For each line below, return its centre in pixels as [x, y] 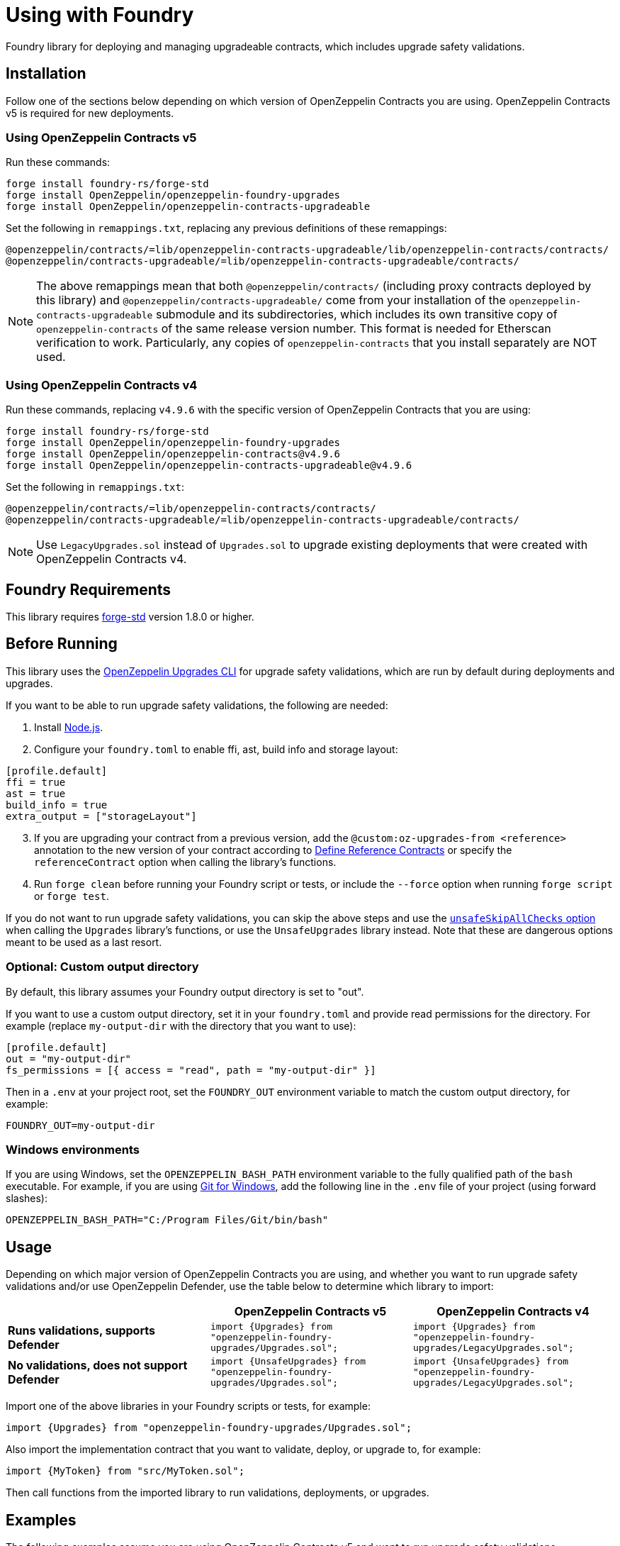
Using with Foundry [100, 15]
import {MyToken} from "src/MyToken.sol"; [125, 1471]
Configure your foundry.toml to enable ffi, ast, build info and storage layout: [216, 749]
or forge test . [72, 896]
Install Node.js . [69, 727]
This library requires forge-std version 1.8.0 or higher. [130, 616]
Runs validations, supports [81, 1330]
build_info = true [57, 805]
